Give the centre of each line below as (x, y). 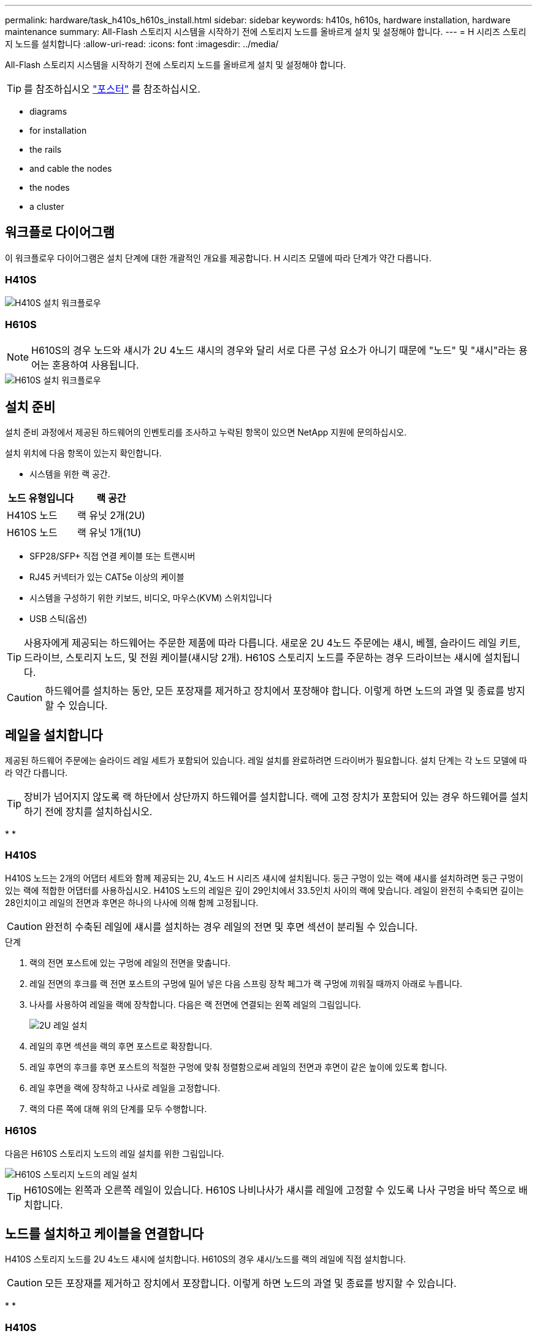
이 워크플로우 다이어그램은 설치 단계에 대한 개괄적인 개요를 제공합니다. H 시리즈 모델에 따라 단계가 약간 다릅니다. (218, 258)
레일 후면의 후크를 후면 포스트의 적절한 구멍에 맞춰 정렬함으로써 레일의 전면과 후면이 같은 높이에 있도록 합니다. (238, 1067)
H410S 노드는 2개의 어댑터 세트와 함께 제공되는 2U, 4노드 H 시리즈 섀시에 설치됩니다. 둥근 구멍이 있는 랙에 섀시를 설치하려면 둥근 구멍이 (264, 878)
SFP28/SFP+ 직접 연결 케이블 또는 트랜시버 (112, 556)
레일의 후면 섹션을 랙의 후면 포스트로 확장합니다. (121, 1046)
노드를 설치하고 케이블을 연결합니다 (105, 1234)
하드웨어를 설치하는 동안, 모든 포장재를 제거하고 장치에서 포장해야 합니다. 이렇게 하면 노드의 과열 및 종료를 (275, 691)
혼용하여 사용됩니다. (96, 365)
